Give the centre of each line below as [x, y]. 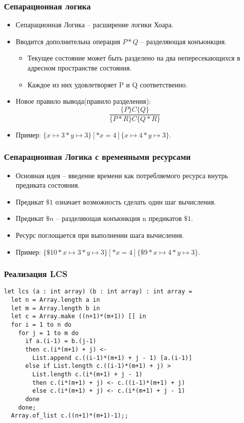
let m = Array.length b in [56, 308]
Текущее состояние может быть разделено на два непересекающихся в [134, 58]
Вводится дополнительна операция [68, 41]
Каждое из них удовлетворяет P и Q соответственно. [108, 84]
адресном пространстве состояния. [80, 68]
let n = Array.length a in [56, 300]
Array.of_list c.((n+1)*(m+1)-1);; [70, 416]
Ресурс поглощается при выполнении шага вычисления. [100, 235]
